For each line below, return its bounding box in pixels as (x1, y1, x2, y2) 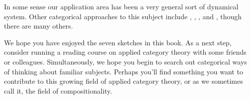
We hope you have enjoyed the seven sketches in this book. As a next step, (4, 37, 232, 47)
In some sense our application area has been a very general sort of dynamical (4, 1, 239, 11)
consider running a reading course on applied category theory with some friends (4, 47, 247, 57)
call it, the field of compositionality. (4, 85, 112, 96)
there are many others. (4, 21, 73, 31)
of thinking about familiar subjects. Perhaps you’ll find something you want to (4, 66, 243, 76)
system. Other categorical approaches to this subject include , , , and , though (4, 11, 242, 21)
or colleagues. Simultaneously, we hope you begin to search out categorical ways (4, 56, 247, 66)
